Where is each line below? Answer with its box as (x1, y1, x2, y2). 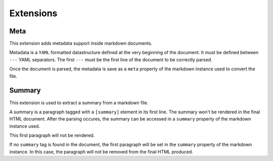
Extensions (9, 8, 58, 19)
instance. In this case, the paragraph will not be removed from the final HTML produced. (9, 148, 193, 154)
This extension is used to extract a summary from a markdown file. (9, 99, 149, 106)
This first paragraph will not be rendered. (9, 132, 95, 139)
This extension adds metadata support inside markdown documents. (9, 41, 153, 47)
